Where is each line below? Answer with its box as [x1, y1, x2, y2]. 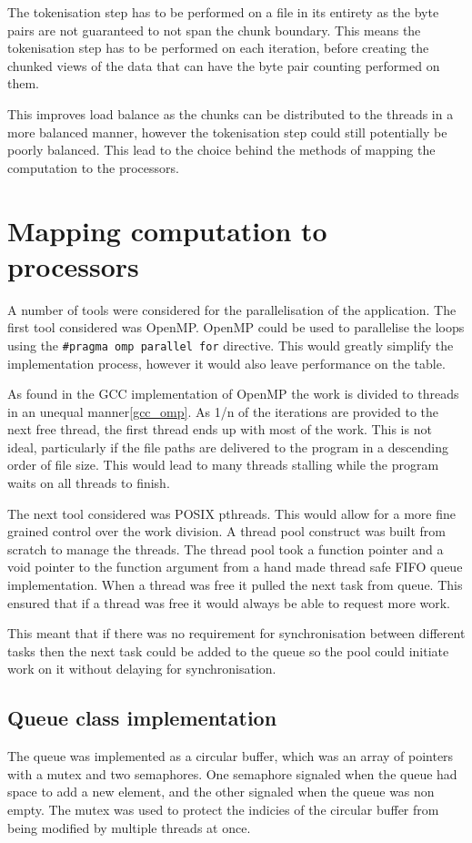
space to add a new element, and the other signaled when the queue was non [7, 782, 435, 801]
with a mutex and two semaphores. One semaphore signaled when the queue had [7, 764, 457, 783]
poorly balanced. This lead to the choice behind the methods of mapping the [7, 140, 436, 159]
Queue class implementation [7, 704, 277, 732]
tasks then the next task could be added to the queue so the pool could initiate [7, 641, 449, 660]
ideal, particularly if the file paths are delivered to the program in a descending [7, 437, 448, 456]
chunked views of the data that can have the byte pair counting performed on [7, 56, 440, 75]
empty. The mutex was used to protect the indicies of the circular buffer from [7, 799, 439, 818]
